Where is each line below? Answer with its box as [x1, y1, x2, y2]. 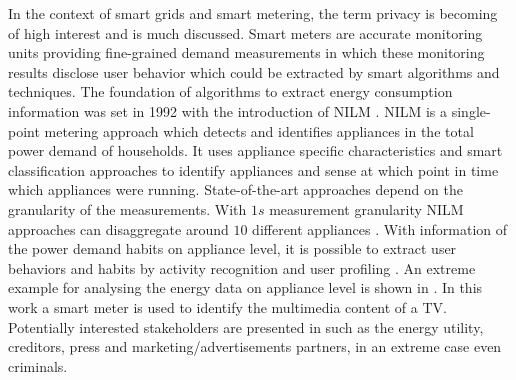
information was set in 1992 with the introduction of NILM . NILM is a [8, 100, 448, 121]
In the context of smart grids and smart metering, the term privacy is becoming [8, 3, 498, 23]
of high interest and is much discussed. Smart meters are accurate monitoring [8, 22, 483, 43]
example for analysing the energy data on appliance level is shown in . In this [8, 277, 483, 298]
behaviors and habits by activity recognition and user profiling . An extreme [8, 257, 476, 278]
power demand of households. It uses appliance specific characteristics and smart [8, 140, 503, 161]
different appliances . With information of [252, 218, 508, 239]
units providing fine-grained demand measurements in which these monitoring [8, 42, 485, 63]
